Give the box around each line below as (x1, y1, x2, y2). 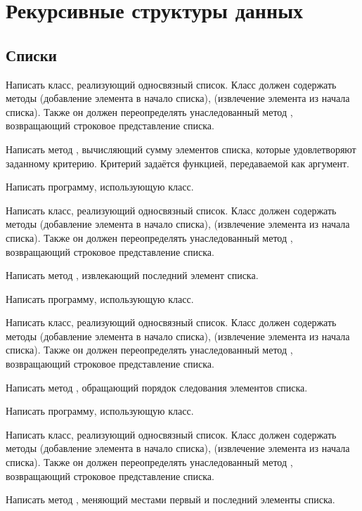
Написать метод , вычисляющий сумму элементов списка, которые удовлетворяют (6, 141, 356, 156)
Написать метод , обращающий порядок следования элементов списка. (6, 380, 308, 394)
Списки (6, 44, 57, 65)
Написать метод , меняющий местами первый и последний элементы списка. (6, 492, 335, 507)
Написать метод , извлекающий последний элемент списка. (6, 268, 259, 283)
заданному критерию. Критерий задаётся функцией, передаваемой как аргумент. (6, 155, 349, 170)
